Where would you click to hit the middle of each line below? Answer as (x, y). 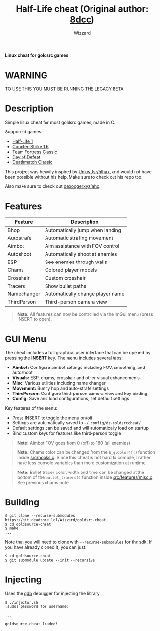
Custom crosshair (65, 278)
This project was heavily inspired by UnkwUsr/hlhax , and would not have (78, 171)
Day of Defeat (26, 157)
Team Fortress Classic (34, 152)
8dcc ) (82, 19)
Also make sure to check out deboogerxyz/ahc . (53, 186)
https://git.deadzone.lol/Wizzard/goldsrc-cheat (56, 520)
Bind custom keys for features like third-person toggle (67, 433)
